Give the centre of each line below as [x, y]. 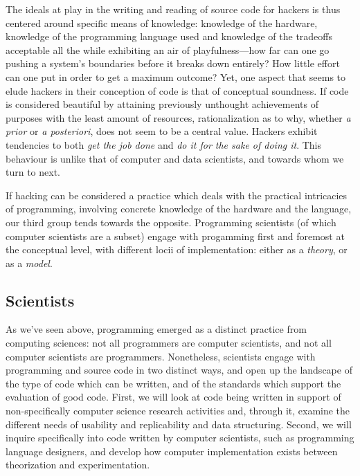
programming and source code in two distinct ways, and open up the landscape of [179, 370]
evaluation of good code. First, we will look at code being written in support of [173, 397]
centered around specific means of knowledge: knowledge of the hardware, [162, 22]
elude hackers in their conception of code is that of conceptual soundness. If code [177, 90]
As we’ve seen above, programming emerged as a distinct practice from [156, 329]
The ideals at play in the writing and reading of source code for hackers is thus [173, 9]
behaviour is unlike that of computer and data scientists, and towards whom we [175, 158]
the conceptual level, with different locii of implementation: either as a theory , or [177, 249]
